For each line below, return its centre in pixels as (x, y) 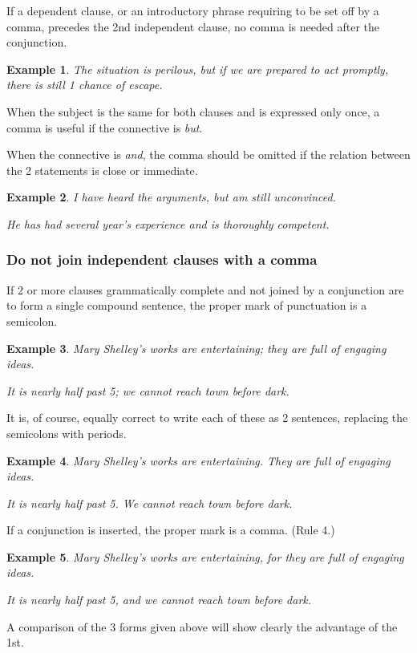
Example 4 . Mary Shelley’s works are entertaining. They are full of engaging (198, 460)
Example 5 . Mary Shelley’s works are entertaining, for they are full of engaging (205, 556)
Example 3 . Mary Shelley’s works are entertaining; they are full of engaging (196, 348)
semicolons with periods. (67, 433)
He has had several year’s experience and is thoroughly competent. (168, 223)
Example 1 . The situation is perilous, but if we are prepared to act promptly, (198, 69)
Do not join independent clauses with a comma (162, 260)
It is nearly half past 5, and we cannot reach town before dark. (159, 600)
